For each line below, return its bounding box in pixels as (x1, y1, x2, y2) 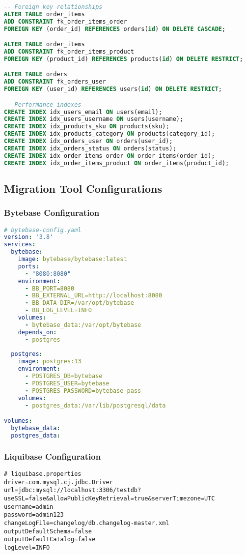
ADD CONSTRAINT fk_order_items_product (4, 48, 134, 56)
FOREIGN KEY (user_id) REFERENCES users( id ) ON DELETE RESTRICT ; (4, 86, 222, 93)
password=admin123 (4, 511, 64, 519)
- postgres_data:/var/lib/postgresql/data (25, 402, 166, 409)
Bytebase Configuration (4, 206, 100, 219)
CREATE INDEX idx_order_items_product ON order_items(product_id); (4, 159, 229, 167)
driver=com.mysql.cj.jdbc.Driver (4, 478, 113, 486)
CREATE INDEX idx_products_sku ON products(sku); (4, 123, 169, 130)
